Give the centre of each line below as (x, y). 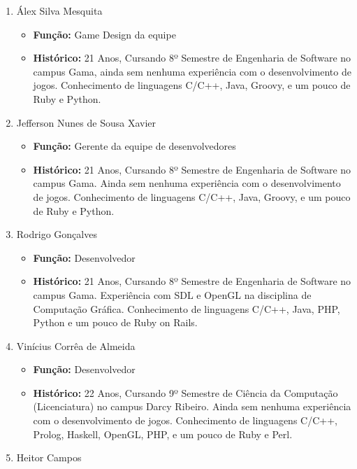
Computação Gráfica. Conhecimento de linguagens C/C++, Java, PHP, (187, 308)
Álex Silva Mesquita (59, 10)
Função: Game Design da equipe (104, 34)
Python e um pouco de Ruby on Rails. (115, 322)
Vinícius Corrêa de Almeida (76, 345)
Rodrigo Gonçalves (57, 234)
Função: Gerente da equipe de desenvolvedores (134, 146)
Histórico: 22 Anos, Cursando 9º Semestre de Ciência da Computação (185, 392)
